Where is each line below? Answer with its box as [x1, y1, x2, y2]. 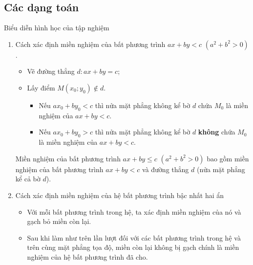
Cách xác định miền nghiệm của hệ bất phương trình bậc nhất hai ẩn [15, 190, 224, 200]
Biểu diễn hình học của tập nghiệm [4, 22, 109, 33]
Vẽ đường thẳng [27, 66, 75, 76]
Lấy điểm [27, 82, 55, 92]
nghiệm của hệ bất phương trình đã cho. [27, 251, 148, 262]
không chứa [198, 127, 235, 137]
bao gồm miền [207, 153, 249, 163]
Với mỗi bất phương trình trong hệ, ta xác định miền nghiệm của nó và [27, 206, 241, 217]
